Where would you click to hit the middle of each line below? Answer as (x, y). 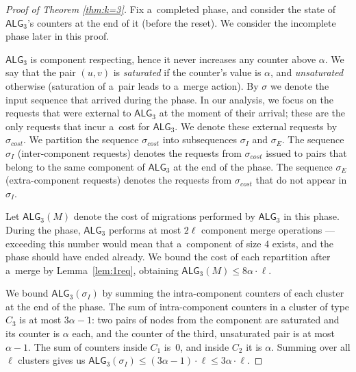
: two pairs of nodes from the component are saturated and (215, 320)
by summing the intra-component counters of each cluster (223, 293)
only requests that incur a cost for (78, 126)
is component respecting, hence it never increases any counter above (173, 59)
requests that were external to (68, 113)
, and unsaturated (307, 72)
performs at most (145, 229)
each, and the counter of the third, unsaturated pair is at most (203, 333)
